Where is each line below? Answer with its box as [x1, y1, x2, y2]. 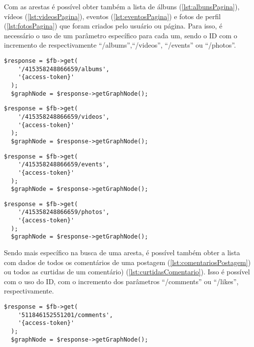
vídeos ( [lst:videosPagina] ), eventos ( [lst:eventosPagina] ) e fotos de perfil [4, 11, 221, 21]
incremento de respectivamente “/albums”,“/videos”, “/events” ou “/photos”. [4, 40, 236, 50]
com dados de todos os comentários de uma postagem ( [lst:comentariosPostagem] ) [4, 257, 251, 267]
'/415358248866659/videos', [18, 113, 110, 120]
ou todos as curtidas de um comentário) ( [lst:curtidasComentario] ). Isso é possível [4, 267, 250, 277]
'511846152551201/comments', [18, 311, 113, 319]
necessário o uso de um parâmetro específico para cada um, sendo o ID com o [4, 30, 237, 40]
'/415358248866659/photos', [18, 209, 110, 216]
